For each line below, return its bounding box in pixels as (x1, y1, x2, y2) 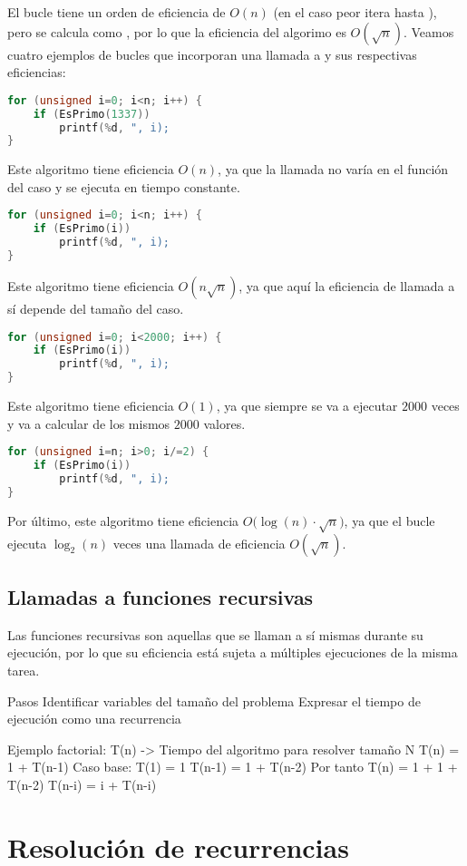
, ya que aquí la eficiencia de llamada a (238, 276, 455, 295)
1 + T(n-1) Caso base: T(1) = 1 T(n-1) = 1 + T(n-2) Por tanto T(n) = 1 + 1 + (7, 757, 458, 776)
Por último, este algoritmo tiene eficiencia (7, 511, 239, 530)
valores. (203, 414, 246, 433)
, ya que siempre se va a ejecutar (216, 396, 398, 415)
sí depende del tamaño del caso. (7, 298, 184, 317)
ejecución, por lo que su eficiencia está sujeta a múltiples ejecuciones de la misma (7, 643, 458, 662)
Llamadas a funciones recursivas (7, 582, 314, 610)
